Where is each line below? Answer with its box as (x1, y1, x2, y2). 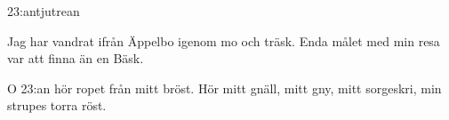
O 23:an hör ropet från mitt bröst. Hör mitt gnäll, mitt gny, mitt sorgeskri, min (7, 78, 442, 97)
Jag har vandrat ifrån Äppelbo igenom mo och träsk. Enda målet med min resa (7, 31, 440, 50)
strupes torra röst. (7, 96, 107, 115)
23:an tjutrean (7, 2, 80, 20)
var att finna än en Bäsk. (7, 49, 144, 68)
